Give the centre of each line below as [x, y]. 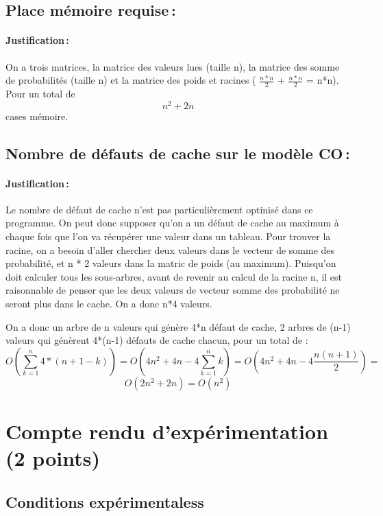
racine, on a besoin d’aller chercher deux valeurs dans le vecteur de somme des [170, 249]
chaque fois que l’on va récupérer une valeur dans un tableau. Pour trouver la [168, 236]
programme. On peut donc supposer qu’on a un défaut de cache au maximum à [172, 223]
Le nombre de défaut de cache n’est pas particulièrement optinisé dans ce [159, 209]
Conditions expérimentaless [105, 501]
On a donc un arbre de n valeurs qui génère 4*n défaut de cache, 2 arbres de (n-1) [178, 326]
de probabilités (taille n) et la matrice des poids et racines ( [131, 80]
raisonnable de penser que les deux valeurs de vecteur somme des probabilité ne [173, 290]
